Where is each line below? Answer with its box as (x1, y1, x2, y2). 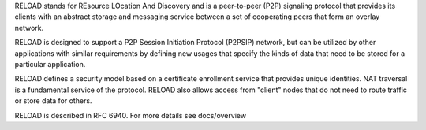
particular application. (14, 59, 86, 69)
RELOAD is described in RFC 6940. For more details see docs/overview (14, 110, 247, 120)
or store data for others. (14, 96, 92, 106)
